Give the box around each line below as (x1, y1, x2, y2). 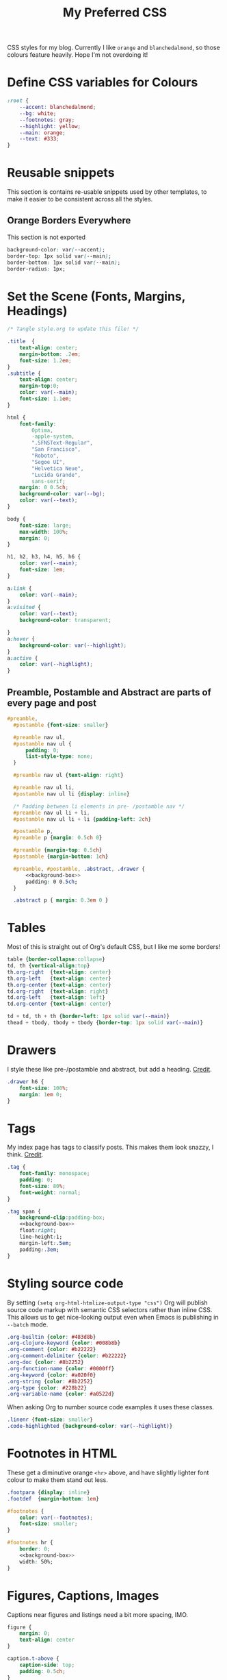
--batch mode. (7, 1320, 49, 1329)
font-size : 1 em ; (19, 567, 66, 573)
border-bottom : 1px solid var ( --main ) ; (7, 259, 121, 266)
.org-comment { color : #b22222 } (7, 1346, 96, 1353)
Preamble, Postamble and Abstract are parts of (7, 687, 212, 698)
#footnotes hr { (7, 1540, 53, 1546)
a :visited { (7, 604, 41, 611)
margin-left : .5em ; (19, 1239, 72, 1246)
